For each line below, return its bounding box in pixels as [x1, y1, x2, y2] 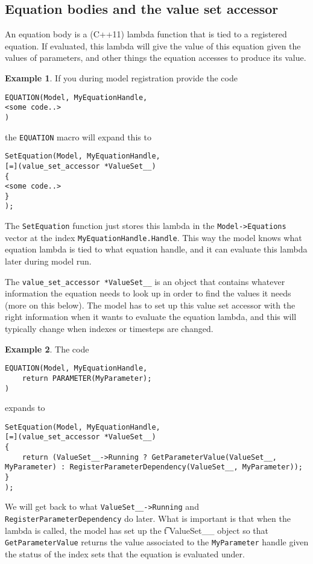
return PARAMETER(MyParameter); [22, 374, 152, 383]
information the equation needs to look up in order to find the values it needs [5, 287, 291, 299]
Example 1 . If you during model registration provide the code [5, 71, 238, 84]
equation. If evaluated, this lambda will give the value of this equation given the [5, 39, 301, 52]
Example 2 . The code [5, 342, 89, 355]
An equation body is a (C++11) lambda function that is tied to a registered [5, 28, 287, 40]
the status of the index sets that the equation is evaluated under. [5, 547, 245, 560]
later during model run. [5, 255, 92, 268]
